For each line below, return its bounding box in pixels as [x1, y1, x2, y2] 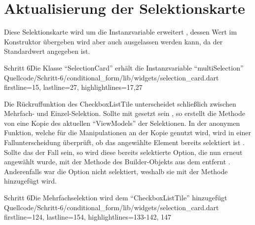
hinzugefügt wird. [4, 176, 57, 186]
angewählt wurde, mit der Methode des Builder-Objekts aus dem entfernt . [4, 156, 230, 167]
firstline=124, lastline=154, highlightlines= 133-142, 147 [4, 212, 172, 222]
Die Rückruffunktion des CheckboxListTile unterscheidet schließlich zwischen [4, 98, 236, 109]
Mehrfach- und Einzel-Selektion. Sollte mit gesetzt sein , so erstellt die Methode [4, 108, 246, 118]
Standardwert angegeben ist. [4, 46, 90, 56]
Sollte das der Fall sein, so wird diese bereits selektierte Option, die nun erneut [4, 147, 243, 157]
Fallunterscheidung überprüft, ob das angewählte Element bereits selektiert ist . [4, 137, 245, 148]
